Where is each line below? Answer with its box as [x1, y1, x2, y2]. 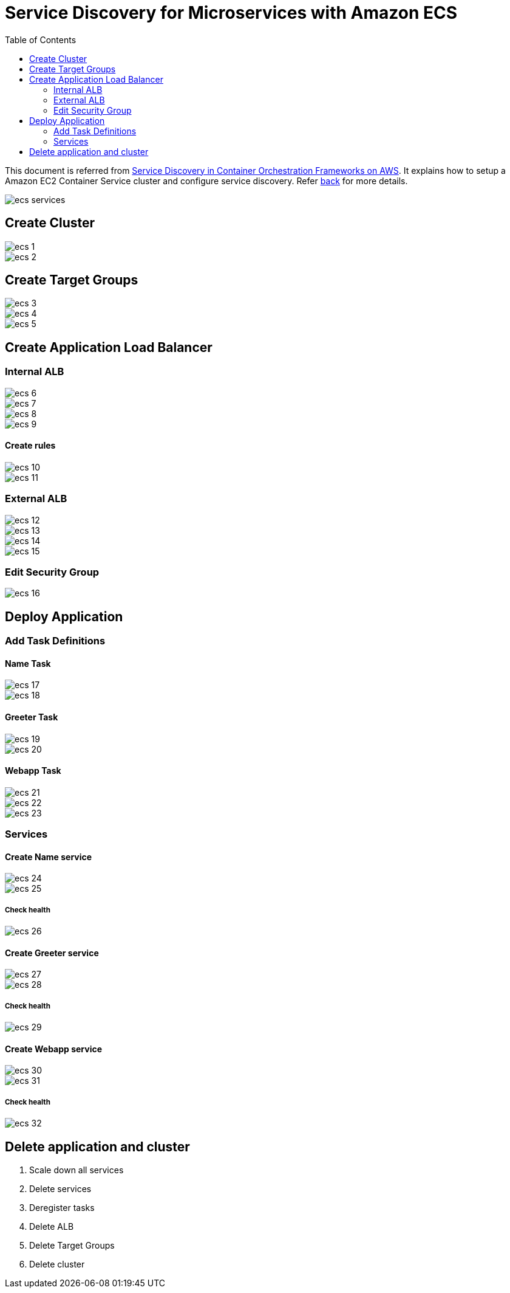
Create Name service [5, 851, 92, 862]
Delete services [29, 1184, 92, 1195]
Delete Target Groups [29, 1240, 115, 1251]
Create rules [5, 440, 56, 451]
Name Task [5, 658, 51, 669]
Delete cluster [29, 1259, 85, 1270]
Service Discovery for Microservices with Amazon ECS [5, 2, 458, 23]
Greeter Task [5, 712, 58, 723]
